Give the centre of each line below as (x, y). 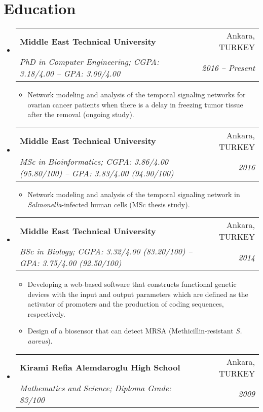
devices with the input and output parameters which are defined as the (138, 294)
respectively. (46, 313)
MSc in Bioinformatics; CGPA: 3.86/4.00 (94, 161)
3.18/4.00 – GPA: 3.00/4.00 (70, 73)
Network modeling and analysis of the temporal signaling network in (134, 194)
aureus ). (40, 341)
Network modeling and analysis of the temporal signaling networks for (137, 95)
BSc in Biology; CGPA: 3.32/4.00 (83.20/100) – (106, 251)
